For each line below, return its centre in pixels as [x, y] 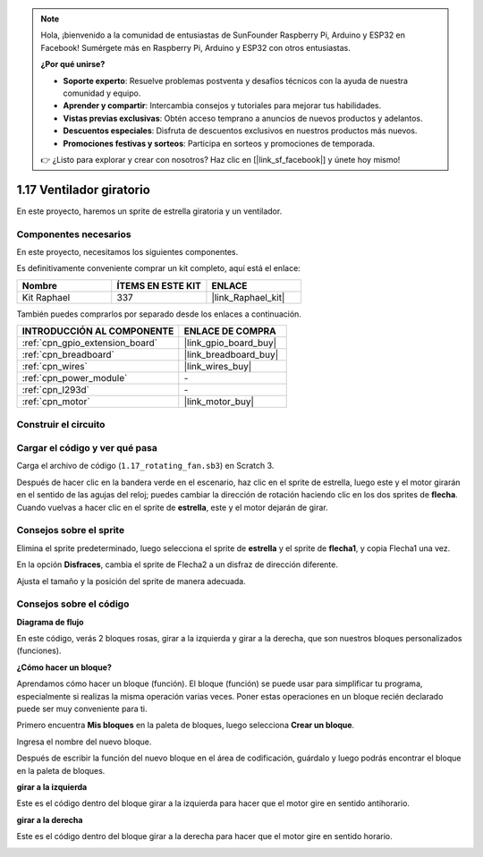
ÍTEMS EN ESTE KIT [159, 285]
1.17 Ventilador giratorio [84, 189]
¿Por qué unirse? [73, 64]
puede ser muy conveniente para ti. [82, 709]
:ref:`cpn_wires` [55, 367]
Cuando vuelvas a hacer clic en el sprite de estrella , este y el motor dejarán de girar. [172, 507]
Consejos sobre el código [73, 604]
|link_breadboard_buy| [231, 355]
